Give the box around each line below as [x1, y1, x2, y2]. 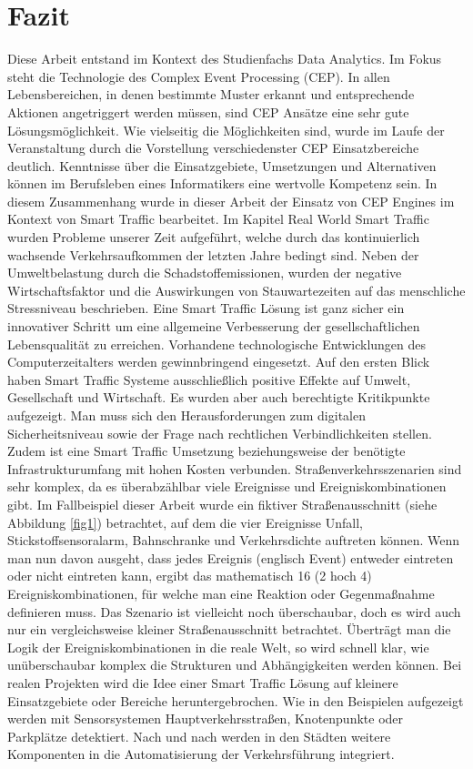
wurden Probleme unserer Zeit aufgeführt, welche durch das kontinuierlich [7, 228, 420, 247]
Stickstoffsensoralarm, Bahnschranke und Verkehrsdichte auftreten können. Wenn [7, 531, 460, 550]
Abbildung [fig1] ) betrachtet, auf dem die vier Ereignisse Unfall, [7, 512, 363, 531]
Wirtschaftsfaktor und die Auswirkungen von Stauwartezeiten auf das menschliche [7, 280, 466, 299]
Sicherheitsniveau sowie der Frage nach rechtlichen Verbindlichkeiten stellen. [7, 423, 432, 442]
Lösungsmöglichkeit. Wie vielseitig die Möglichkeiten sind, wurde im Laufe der [7, 120, 445, 139]
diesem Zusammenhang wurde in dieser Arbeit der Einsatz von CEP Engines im [7, 191, 455, 210]
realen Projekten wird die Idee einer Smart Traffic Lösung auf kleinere [7, 673, 398, 692]
